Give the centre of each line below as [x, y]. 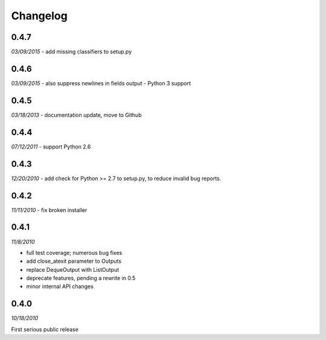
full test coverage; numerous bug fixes [74, 252]
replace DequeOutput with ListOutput [73, 269]
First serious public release [45, 329]
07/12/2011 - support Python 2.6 [51, 146]
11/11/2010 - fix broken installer [49, 210]
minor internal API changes [60, 286]
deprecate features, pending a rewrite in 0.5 [81, 278]
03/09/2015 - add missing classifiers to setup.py [72, 52]
